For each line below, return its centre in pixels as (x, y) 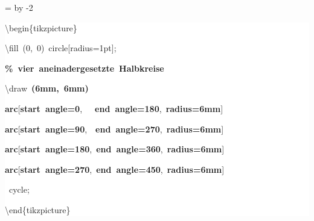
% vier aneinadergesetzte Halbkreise (85, 68)
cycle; (19, 189)
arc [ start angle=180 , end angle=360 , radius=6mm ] (115, 149)
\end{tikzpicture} (38, 209)
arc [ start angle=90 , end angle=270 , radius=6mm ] (114, 129)
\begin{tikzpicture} (41, 27)
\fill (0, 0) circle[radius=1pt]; (61, 48)
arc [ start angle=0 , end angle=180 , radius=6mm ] (114, 108)
